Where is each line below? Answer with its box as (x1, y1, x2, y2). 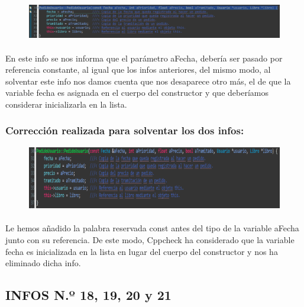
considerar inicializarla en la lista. (5, 98, 127, 110)
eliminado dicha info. (5, 257, 81, 269)
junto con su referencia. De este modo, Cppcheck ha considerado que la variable (5, 233, 295, 245)
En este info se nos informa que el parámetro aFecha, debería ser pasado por (5, 51, 283, 64)
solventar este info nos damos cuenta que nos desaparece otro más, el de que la (5, 75, 291, 87)
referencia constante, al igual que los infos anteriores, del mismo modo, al (5, 63, 271, 76)
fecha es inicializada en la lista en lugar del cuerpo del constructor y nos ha (5, 245, 278, 257)
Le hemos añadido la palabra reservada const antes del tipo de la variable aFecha (5, 222, 299, 234)
